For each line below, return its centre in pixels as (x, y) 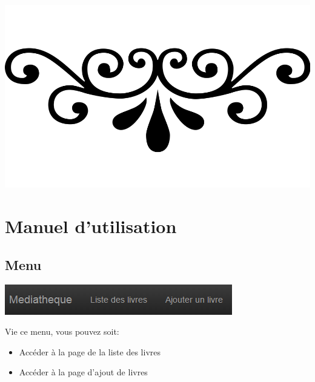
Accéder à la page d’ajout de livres (83, 372)
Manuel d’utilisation (91, 226)
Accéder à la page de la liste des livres (90, 351)
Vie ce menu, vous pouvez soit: (62, 331)
